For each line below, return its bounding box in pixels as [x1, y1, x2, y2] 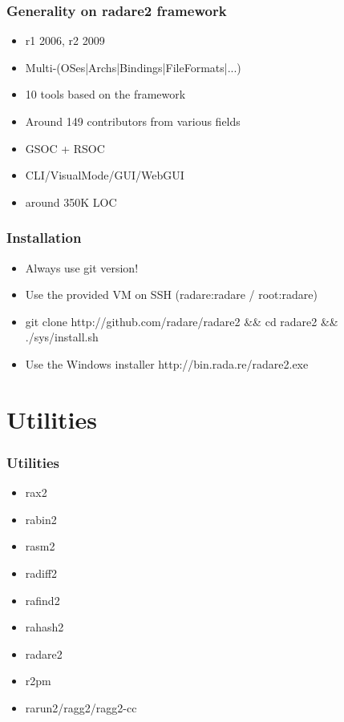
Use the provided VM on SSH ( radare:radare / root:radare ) [25, 286, 318, 303]
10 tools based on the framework [25, 86, 186, 103]
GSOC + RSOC [25, 139, 105, 156]
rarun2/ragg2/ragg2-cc [25, 699, 137, 716]
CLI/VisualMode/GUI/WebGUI [25, 167, 184, 184]
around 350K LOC [25, 193, 117, 210]
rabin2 [25, 510, 57, 527]
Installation [6, 228, 82, 248]
